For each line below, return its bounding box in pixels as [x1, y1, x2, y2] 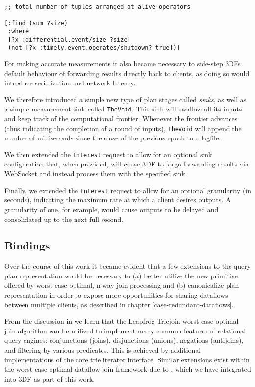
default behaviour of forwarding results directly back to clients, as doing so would [4, 68, 250, 78]
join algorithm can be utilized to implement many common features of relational [4, 325, 246, 335]
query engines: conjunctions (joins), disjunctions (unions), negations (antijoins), [4, 335, 244, 345]
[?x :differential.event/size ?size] [8, 36, 131, 43]
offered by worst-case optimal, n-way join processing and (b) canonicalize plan [4, 280, 239, 290]
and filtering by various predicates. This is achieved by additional [4, 345, 201, 355]
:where [8, 28, 29, 35]
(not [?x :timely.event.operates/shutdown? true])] [8, 44, 180, 52]
